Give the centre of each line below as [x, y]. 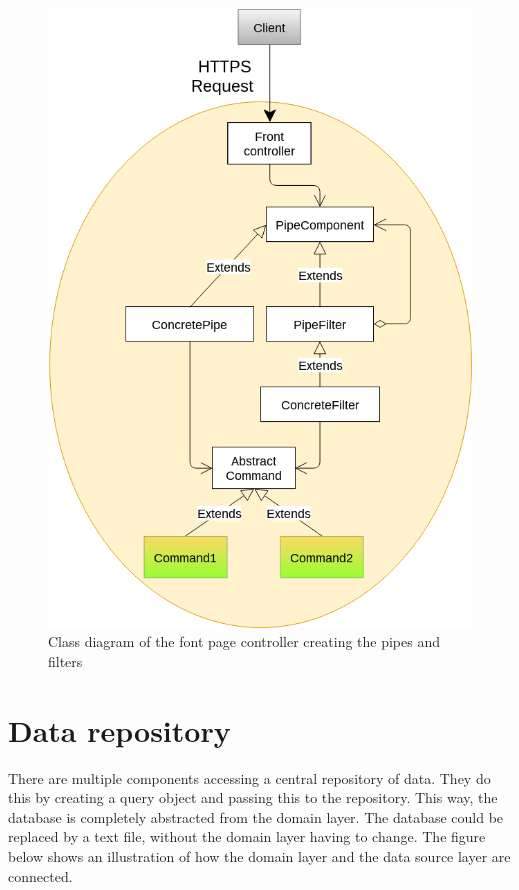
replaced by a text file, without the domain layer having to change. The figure [247, 836]
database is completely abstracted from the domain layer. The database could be [256, 816]
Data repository [119, 729]
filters [65, 660]
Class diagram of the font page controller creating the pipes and [244, 641]
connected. [40, 875]
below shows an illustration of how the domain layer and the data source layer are [259, 856]
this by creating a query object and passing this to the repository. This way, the [253, 797]
